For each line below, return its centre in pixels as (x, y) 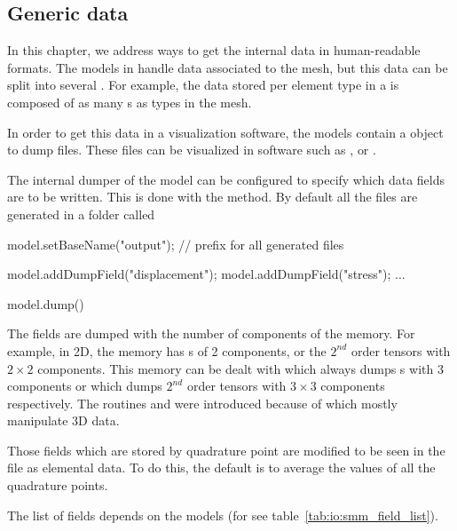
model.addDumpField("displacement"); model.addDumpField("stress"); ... (206, 274)
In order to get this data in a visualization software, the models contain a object (225, 132)
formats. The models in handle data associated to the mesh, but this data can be (228, 67)
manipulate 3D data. (63, 420)
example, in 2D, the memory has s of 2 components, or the (167, 350)
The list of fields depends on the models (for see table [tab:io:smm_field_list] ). (223, 515)
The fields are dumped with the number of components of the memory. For (211, 333)
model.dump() (46, 303)
